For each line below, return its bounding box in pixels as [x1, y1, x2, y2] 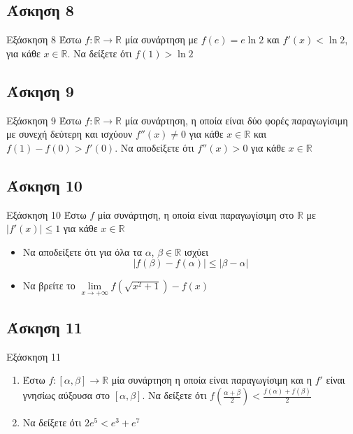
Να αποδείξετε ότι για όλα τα [22, 244, 142, 259]
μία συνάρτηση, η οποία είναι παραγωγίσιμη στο [97, 207, 294, 222]
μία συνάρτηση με [124, 32, 198, 47]
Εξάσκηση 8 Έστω [6, 32, 82, 47]
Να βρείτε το [22, 278, 75, 293]
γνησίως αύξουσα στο [22, 388, 110, 403]
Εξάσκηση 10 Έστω [6, 207, 87, 222]
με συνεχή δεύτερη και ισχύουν [6, 126, 133, 141]
